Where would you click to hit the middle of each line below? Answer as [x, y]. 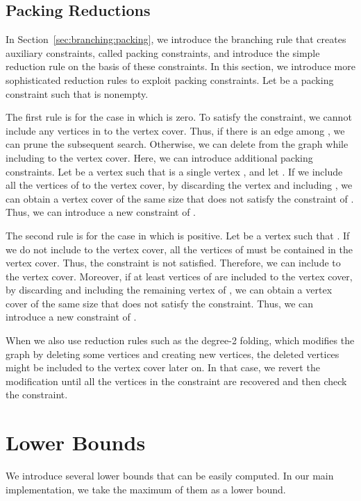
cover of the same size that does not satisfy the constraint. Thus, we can [160, 303]
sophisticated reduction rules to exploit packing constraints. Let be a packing [170, 79]
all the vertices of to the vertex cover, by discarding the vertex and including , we [179, 185]
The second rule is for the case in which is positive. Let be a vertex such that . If [178, 235]
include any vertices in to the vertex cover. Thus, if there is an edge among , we [175, 130]
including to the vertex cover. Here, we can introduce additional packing [159, 157]
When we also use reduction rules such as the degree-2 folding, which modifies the [180, 340]
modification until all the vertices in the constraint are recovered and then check [176, 381]
